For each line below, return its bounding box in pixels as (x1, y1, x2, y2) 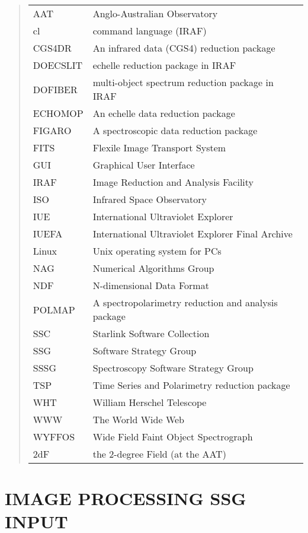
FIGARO (33, 123, 72, 137)
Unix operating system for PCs (92, 244, 222, 258)
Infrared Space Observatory (92, 192, 207, 206)
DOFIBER (33, 82, 78, 96)
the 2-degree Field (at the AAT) (92, 447, 226, 461)
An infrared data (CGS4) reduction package (92, 41, 275, 55)
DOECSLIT (33, 58, 83, 72)
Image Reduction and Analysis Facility (92, 175, 254, 189)
